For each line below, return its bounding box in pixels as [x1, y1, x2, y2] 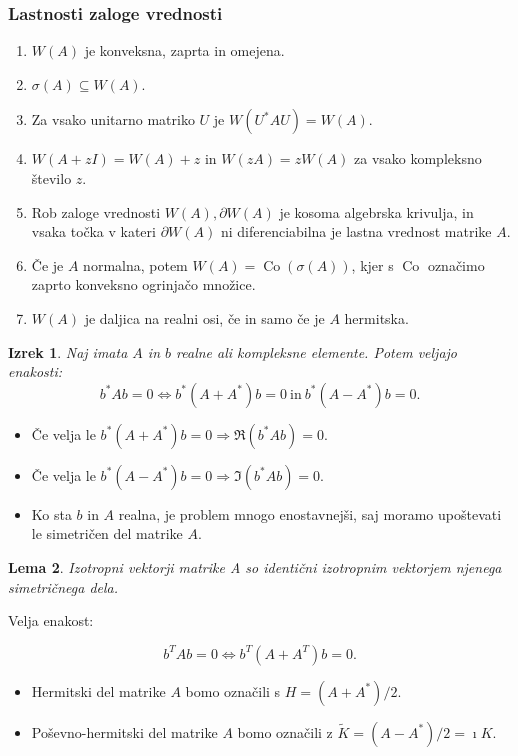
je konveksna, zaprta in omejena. [84, 40, 285, 61]
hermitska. [344, 307, 409, 328]
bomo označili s [185, 680, 281, 701]
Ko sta [31, 503, 72, 524]
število [31, 168, 72, 188]
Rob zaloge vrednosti [31, 201, 161, 222]
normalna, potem [83, 254, 188, 275]
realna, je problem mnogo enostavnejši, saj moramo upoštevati [118, 503, 502, 524]
